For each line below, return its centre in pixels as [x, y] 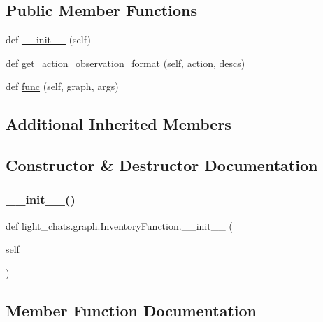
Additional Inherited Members [119, 124]
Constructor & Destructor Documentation [162, 165]
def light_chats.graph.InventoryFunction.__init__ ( [119, 225]
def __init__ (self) [48, 39]
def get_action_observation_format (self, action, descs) [125, 63]
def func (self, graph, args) [62, 86]
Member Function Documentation [131, 310]
